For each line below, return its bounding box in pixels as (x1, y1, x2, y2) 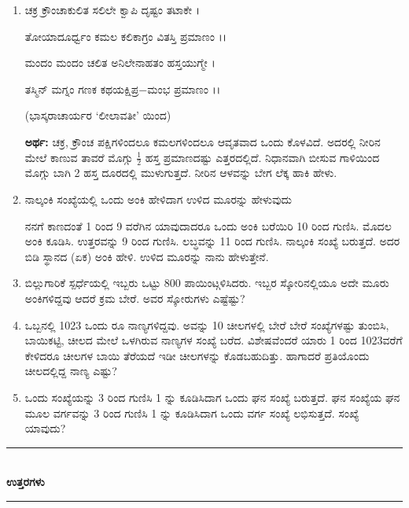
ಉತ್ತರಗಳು (6, 473, 45, 490)
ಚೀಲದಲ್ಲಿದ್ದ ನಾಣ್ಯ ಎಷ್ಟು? (24, 363, 117, 379)
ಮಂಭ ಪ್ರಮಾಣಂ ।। (147, 80, 221, 97)
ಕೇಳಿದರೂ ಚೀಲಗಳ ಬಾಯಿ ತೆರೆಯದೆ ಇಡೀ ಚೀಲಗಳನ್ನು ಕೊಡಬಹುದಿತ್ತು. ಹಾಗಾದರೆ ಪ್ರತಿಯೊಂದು (24, 347, 370, 363)
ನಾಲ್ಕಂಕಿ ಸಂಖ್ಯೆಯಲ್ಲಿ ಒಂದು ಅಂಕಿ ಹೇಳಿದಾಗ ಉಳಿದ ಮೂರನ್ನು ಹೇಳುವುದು (24, 190, 292, 207)
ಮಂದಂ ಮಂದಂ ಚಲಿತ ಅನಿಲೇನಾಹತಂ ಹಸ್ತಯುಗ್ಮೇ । (24, 54, 216, 71)
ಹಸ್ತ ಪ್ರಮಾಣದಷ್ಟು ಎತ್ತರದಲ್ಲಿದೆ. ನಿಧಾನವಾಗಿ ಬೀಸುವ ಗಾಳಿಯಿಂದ (145, 149, 380, 165)
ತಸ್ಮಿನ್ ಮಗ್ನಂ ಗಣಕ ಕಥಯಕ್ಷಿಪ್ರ (24, 80, 139, 97)
